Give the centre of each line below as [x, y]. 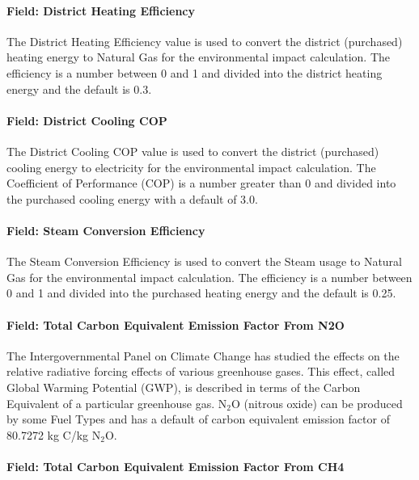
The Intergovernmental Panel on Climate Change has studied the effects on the [203, 355]
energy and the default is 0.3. [79, 88]
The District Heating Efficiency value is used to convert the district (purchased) [205, 41]
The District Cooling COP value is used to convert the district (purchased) [193, 151]
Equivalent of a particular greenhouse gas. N [117, 403]
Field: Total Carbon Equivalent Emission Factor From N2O [176, 324]
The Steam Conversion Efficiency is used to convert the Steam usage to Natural [205, 261]
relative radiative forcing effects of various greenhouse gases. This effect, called [201, 371]
